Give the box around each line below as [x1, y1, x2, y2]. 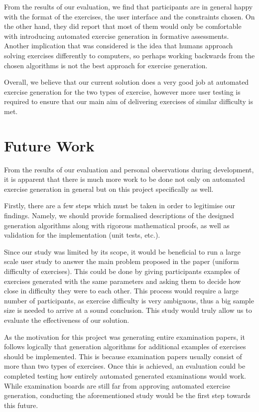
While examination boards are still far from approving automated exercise [4, 380, 230, 391]
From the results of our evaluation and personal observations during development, [4, 164, 254, 174]
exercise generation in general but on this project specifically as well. [4, 183, 214, 194]
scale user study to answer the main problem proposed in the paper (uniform [4, 256, 239, 267]
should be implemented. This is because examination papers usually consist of [4, 351, 242, 361]
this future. [4, 400, 38, 410]
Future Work [4, 135, 95, 155]
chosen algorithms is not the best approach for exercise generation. [4, 60, 208, 70]
